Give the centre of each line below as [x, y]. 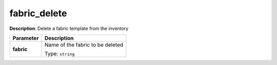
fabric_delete [38, 13]
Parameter [26, 38]
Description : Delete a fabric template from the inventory [69, 28]
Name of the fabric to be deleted [84, 45]
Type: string [60, 53]
